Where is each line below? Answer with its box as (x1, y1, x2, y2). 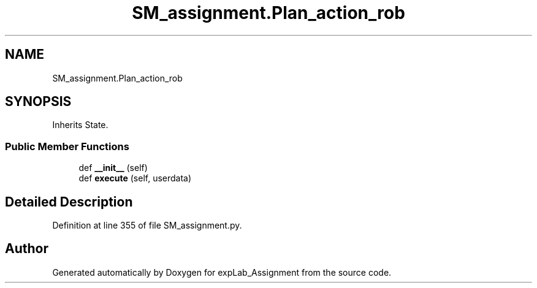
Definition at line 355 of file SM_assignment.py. (52, 220, 242, 231)
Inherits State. (52, 119, 109, 131)
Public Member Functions (5, 140, 129, 153)
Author (5, 241, 48, 257)
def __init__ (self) (78, 162, 148, 173)
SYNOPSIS (5, 94, 72, 110)
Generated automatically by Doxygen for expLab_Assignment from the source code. (52, 267, 392, 278)
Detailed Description (5, 194, 133, 210)
